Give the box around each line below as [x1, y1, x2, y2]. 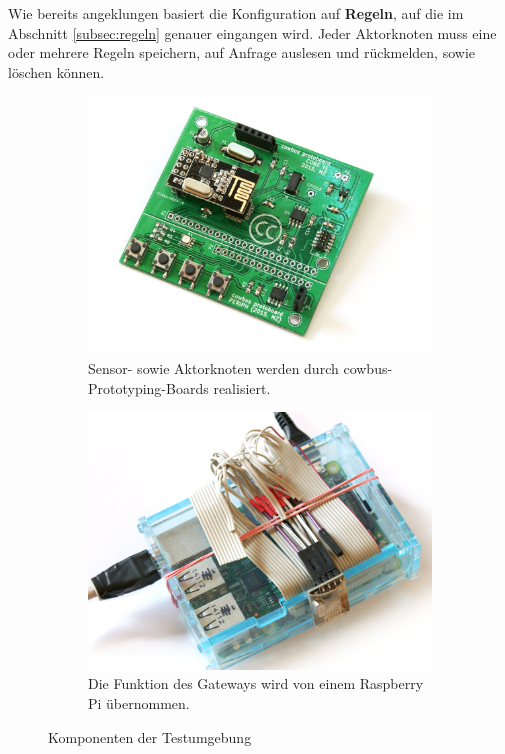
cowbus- [343, 357, 393, 378]
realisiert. [213, 377, 271, 398]
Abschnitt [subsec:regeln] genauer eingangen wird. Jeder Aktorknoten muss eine [8, 22, 497, 43]
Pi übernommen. [88, 693, 190, 713]
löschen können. [8, 61, 105, 82]
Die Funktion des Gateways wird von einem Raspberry [88, 673, 424, 694]
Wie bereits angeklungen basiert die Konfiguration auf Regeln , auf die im [8, 3, 464, 23]
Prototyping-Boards [88, 377, 209, 398]
